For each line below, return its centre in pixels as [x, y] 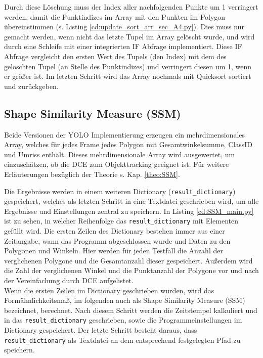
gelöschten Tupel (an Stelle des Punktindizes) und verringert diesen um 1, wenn [128, 66]
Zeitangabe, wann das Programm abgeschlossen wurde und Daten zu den [117, 240]
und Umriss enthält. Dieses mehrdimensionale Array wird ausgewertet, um [120, 154]
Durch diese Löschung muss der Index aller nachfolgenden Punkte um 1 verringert [131, 7]
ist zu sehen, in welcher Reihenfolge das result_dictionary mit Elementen [121, 221]
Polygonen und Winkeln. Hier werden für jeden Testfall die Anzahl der [114, 251]
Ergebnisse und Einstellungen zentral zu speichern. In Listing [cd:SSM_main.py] [129, 211]
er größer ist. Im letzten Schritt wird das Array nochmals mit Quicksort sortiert [128, 76]
